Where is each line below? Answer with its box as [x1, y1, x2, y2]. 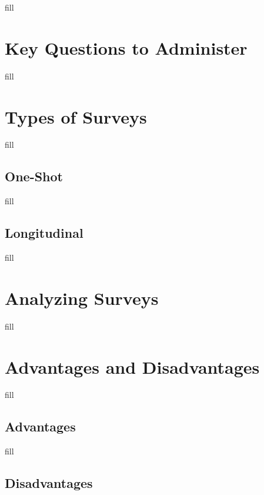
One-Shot [5, 167, 63, 185]
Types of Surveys [5, 104, 147, 128]
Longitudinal [5, 224, 83, 242]
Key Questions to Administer [5, 35, 248, 59]
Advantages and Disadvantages [5, 354, 260, 378]
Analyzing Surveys [5, 285, 159, 310]
